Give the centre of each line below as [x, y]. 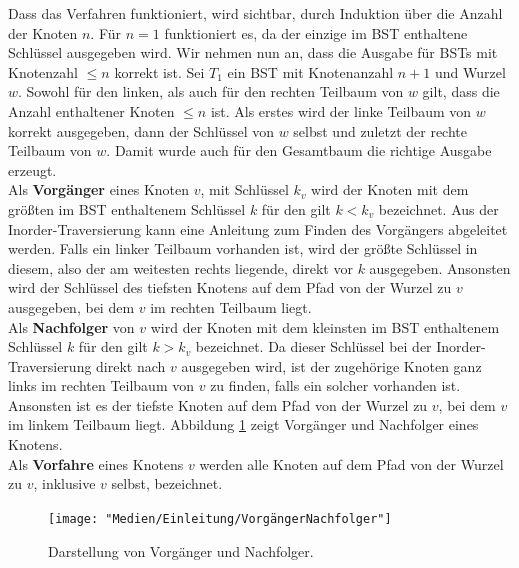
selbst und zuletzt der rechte [380, 130]
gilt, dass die [461, 91]
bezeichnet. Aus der [438, 208]
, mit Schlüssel [244, 189]
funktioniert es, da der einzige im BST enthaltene [316, 32]
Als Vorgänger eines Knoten [99, 189]
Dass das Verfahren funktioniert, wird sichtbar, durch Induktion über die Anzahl [255, 13]
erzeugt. [32, 169]
